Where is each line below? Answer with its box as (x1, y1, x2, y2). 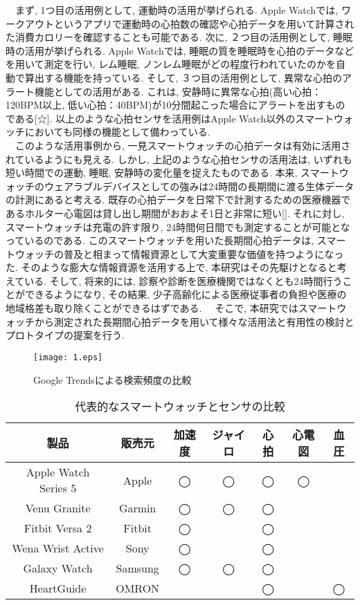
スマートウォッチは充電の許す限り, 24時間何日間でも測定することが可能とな (6, 219, 350, 234)
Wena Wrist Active (12, 540, 104, 557)
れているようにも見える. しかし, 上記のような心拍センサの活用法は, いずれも (6, 151, 352, 166)
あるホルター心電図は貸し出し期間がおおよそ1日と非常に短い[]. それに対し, (6, 205, 345, 220)
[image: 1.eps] (33, 352, 103, 362)
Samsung (116, 560, 159, 577)
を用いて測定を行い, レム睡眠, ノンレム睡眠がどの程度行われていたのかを (6, 57, 336, 71)
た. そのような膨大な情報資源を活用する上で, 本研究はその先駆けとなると (6, 260, 337, 274)
